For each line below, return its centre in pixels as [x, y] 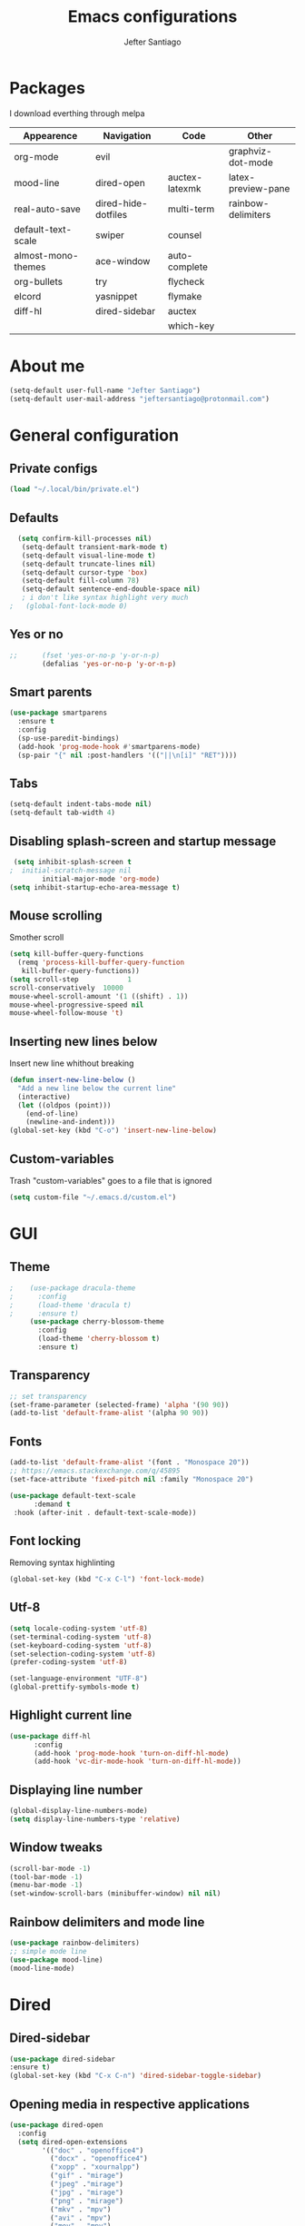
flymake [185, 296]
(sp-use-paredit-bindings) [69, 738]
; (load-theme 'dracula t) [70, 1305]
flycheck [186, 281]
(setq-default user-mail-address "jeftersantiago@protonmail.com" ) [140, 399]
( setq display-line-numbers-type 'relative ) [95, 1819]
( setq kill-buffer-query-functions [77, 954]
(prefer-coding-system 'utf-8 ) [69, 1662]
